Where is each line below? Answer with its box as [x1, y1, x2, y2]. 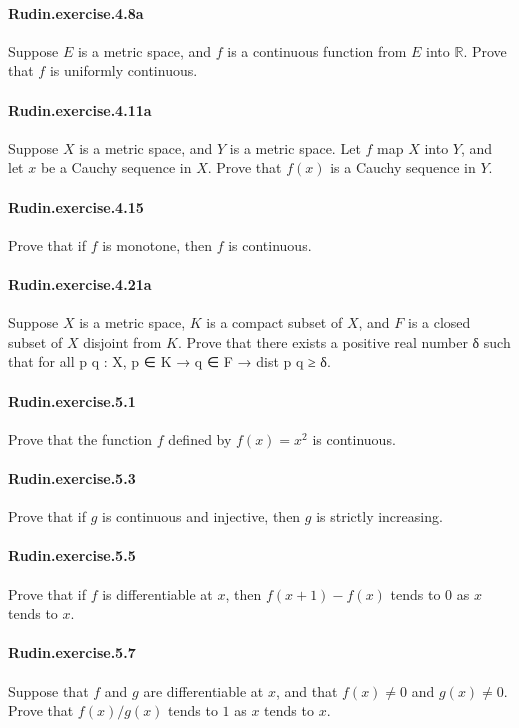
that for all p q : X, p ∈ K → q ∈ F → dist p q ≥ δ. [8, 351, 331, 372]
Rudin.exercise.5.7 [8, 642, 136, 663]
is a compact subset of [206, 312, 343, 333]
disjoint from [83, 331, 162, 352]
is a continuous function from [227, 40, 407, 61]
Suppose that [8, 680, 89, 701]
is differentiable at [102, 583, 213, 604]
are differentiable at [143, 680, 264, 701]
